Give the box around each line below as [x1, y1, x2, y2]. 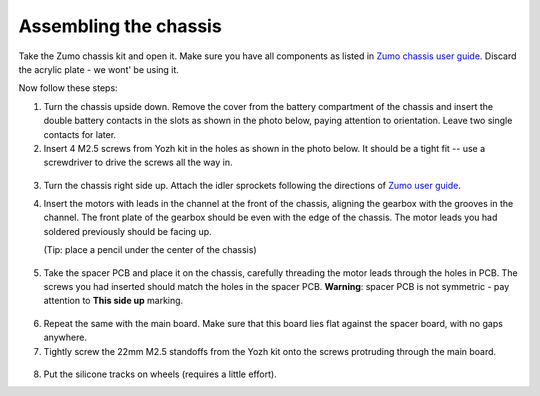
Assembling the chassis [18, 15, 222, 37]
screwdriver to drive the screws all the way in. [43, 156, 233, 169]
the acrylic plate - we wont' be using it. [18, 63, 180, 75]
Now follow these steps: [18, 82, 119, 94]
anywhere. [43, 331, 87, 344]
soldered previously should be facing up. [43, 225, 212, 237]
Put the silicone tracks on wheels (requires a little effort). [43, 368, 277, 380]
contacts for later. [43, 128, 117, 140]
